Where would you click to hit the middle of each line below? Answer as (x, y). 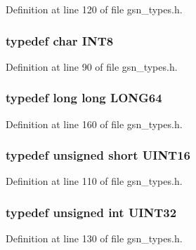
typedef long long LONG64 (84, 98)
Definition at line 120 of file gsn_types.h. (94, 9)
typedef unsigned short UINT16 (98, 155)
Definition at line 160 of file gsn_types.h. (94, 124)
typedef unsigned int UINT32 (91, 212)
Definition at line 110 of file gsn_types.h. (94, 181)
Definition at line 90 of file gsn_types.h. (92, 66)
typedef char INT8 (60, 40)
